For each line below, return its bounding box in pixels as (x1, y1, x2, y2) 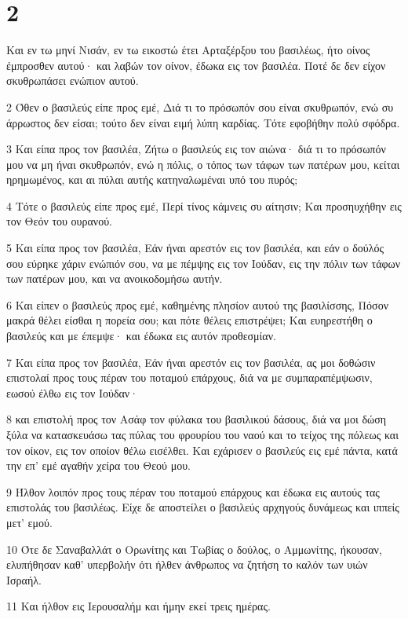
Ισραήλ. (6, 571, 42, 588)
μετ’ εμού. (6, 514, 53, 530)
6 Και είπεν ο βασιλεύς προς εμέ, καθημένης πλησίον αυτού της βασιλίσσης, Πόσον (6, 296, 388, 313)
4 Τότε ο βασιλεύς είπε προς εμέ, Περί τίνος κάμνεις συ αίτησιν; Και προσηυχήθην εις (6, 197, 402, 214)
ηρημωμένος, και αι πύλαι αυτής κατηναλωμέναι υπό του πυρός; (6, 171, 298, 188)
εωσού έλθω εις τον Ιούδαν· (6, 384, 139, 401)
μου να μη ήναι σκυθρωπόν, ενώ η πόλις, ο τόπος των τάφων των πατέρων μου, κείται (6, 156, 400, 172)
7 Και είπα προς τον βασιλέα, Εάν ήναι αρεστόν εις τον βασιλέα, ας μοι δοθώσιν (6, 353, 376, 370)
